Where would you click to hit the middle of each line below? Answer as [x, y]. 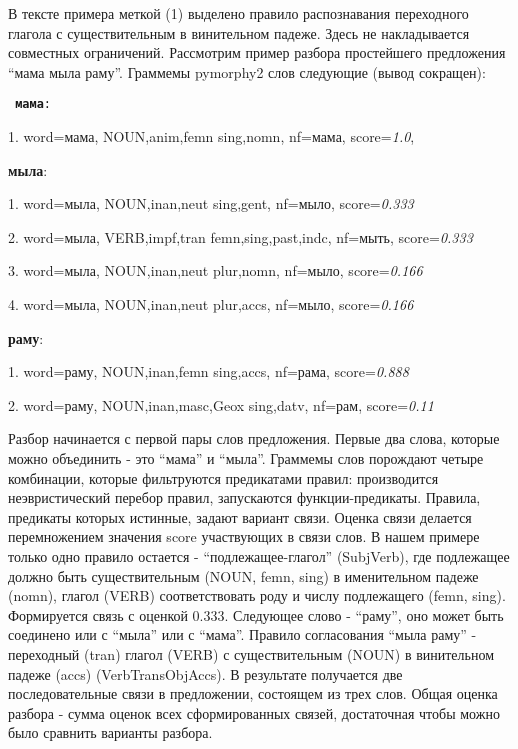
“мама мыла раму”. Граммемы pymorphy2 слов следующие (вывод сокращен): [247, 71]
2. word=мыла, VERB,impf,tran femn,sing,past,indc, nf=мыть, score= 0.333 [240, 236]
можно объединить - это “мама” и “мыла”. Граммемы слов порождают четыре [246, 457]
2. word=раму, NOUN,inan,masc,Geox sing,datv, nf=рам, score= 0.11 [221, 404]
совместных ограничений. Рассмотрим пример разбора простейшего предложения [257, 52]
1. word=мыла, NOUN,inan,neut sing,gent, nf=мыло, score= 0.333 [211, 203]
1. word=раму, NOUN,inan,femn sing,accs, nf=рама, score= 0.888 [208, 371]
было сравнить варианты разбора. [110, 732]
